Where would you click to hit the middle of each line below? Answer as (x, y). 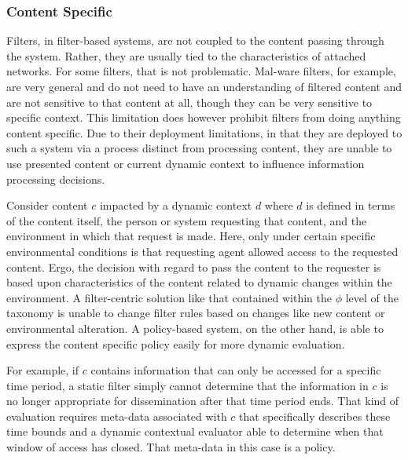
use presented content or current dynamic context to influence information (186, 163)
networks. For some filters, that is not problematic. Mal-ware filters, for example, (201, 71)
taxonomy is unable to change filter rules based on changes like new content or (196, 313)
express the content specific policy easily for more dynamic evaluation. (176, 343)
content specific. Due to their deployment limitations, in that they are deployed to (204, 132)
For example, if (43, 370)
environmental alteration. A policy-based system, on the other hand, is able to (195, 328)
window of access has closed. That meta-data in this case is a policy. (171, 447)
